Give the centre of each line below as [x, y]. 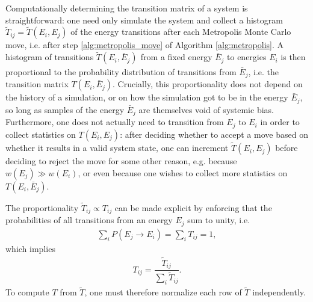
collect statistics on [41, 134]
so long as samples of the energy [65, 109]
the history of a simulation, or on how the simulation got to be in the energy [147, 97]
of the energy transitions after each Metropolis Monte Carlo [181, 32]
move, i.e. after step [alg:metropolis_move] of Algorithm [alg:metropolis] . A [145, 45]
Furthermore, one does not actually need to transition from [115, 122]
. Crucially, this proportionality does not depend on [208, 84]
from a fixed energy [176, 57]
